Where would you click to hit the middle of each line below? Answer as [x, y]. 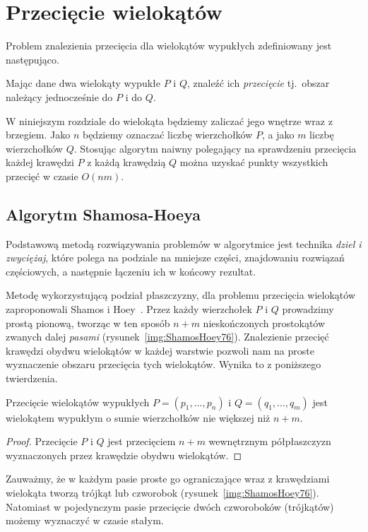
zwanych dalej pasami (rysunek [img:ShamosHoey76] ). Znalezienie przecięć [167, 337]
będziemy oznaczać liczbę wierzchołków [167, 135]
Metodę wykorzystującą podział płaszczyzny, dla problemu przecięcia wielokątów [180, 295]
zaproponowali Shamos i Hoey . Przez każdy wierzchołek [129, 309]
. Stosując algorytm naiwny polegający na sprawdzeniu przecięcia [215, 148]
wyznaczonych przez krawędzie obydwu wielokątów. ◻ [124, 455]
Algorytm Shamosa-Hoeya [103, 214]
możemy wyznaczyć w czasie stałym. [85, 520]
